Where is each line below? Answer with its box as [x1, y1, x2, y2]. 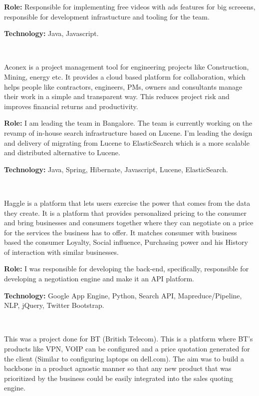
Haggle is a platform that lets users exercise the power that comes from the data [4, 197, 251, 208]
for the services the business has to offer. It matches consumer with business [4, 227, 237, 237]
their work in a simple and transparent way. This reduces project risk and [4, 91, 230, 102]
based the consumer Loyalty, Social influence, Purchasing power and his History [4, 237, 249, 247]
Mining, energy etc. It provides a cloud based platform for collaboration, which [4, 71, 246, 82]
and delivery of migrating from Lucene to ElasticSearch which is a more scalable [4, 137, 250, 148]
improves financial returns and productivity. [4, 101, 138, 111]
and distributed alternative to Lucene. [4, 147, 120, 158]
